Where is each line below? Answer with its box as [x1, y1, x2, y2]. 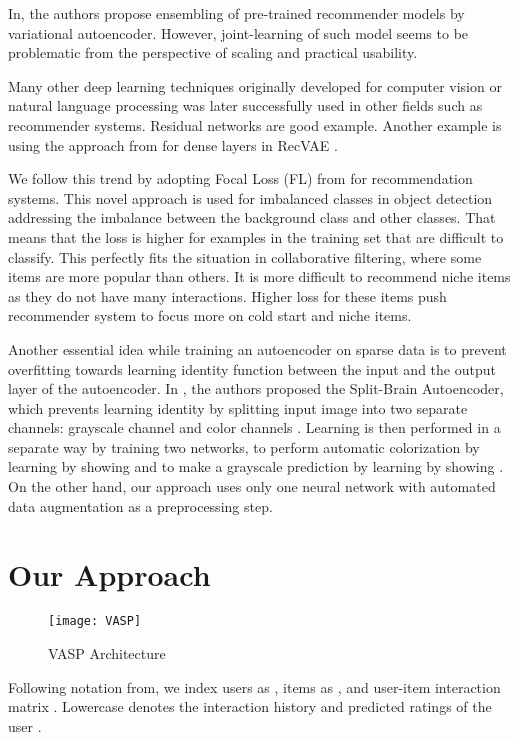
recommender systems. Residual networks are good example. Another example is [8, 114, 502, 135]
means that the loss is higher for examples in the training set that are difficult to [8, 226, 504, 247]
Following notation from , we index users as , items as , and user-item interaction [8, 676, 501, 697]
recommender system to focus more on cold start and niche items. [8, 305, 412, 326]
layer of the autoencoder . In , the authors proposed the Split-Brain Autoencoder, [8, 378, 504, 399]
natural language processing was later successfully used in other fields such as [8, 95, 483, 116]
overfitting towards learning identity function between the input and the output [8, 358, 496, 379]
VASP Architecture [48, 643, 166, 664]
